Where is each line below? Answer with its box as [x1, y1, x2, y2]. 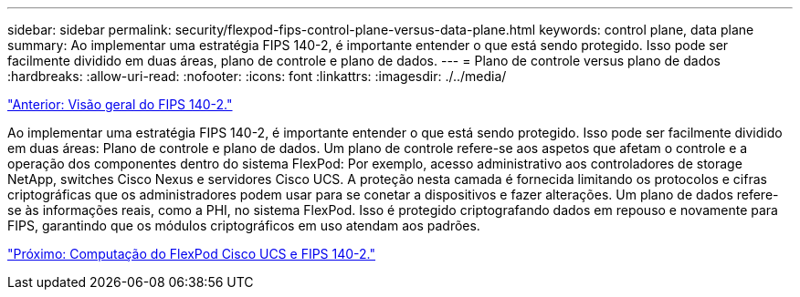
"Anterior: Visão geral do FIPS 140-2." [7, 97, 233, 112]
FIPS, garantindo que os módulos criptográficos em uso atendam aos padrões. [7, 218, 480, 233]
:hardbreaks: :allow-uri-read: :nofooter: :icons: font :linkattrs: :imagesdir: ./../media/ [7, 68, 507, 84]
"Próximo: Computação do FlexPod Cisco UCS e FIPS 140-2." [7, 246, 376, 261]
